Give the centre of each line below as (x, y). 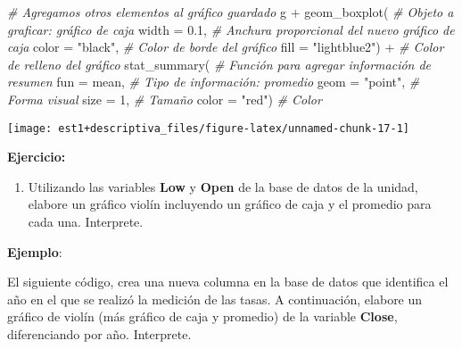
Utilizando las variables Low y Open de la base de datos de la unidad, (223, 186)
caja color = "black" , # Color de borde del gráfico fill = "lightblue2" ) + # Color (226, 47)
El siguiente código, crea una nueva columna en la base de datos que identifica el (228, 282)
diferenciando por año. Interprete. (99, 333)
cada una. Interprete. (86, 221)
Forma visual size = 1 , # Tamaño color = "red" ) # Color (165, 99)
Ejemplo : (35, 251)
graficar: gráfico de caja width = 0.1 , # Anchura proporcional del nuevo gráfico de (231, 29)
